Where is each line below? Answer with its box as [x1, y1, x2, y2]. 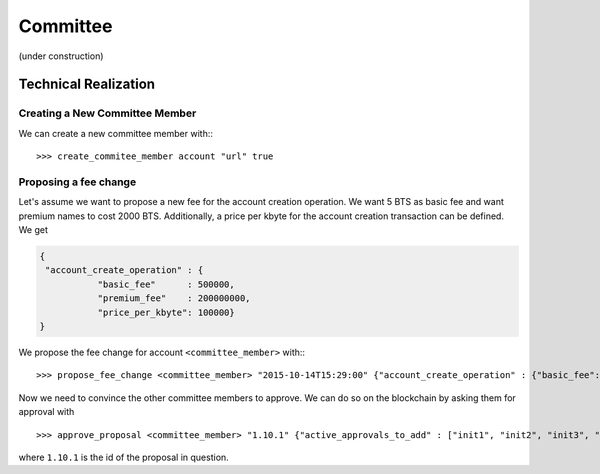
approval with [18, 406, 75, 418]
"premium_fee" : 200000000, [97, 293, 251, 304]
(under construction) [18, 50, 104, 62]
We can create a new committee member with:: [18, 127, 214, 139]
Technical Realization [18, 76, 155, 93]
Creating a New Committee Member [18, 106, 197, 120]
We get [18, 224, 49, 236]
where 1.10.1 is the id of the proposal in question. [18, 451, 229, 463]
